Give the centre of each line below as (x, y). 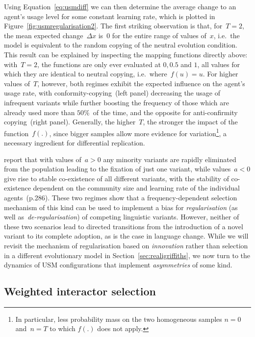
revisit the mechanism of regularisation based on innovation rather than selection (126, 245)
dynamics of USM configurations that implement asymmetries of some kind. (118, 265)
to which (63, 328)
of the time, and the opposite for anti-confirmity (165, 112)
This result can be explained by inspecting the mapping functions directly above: (126, 54)
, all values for (219, 64)
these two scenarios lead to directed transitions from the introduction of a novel (124, 226)
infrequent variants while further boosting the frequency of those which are (117, 102)
